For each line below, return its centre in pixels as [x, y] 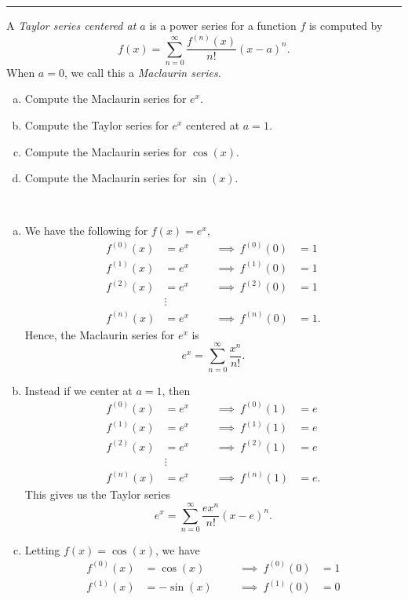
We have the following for [86, 230]
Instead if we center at [78, 390]
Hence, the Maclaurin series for [100, 334]
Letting [42, 549]
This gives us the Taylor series [97, 494]
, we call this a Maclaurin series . [142, 72]
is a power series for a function [223, 25]
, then [176, 390]
